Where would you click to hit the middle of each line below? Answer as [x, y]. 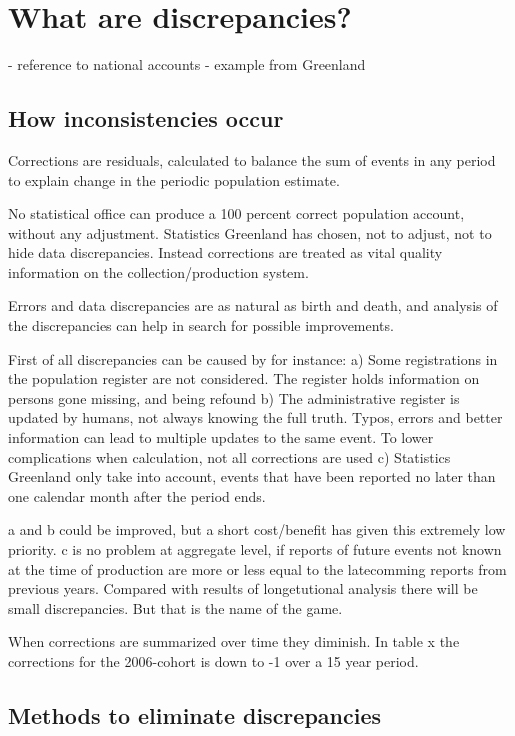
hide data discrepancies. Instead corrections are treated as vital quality [225, 252]
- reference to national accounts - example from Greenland [187, 64]
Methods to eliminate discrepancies [195, 714]
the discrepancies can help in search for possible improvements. [201, 325]
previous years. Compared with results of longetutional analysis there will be [243, 588]
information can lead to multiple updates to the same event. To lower [221, 437]
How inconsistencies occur [146, 118]
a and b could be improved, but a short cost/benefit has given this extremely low [257, 529]
